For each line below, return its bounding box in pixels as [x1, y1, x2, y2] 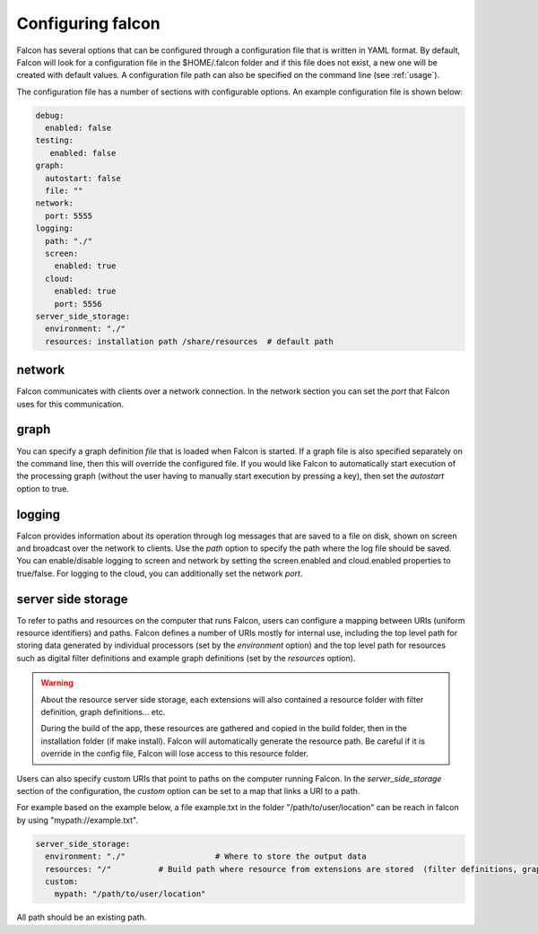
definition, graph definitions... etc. [40, 707, 166, 718]
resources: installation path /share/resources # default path [45, 336, 334, 346]
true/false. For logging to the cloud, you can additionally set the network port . [16, 568, 303, 579]
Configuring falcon [16, 13, 161, 33]
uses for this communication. [16, 398, 125, 409]
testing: [35, 135, 74, 145]
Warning [40, 677, 74, 688]
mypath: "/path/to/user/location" [54, 889, 206, 899]
